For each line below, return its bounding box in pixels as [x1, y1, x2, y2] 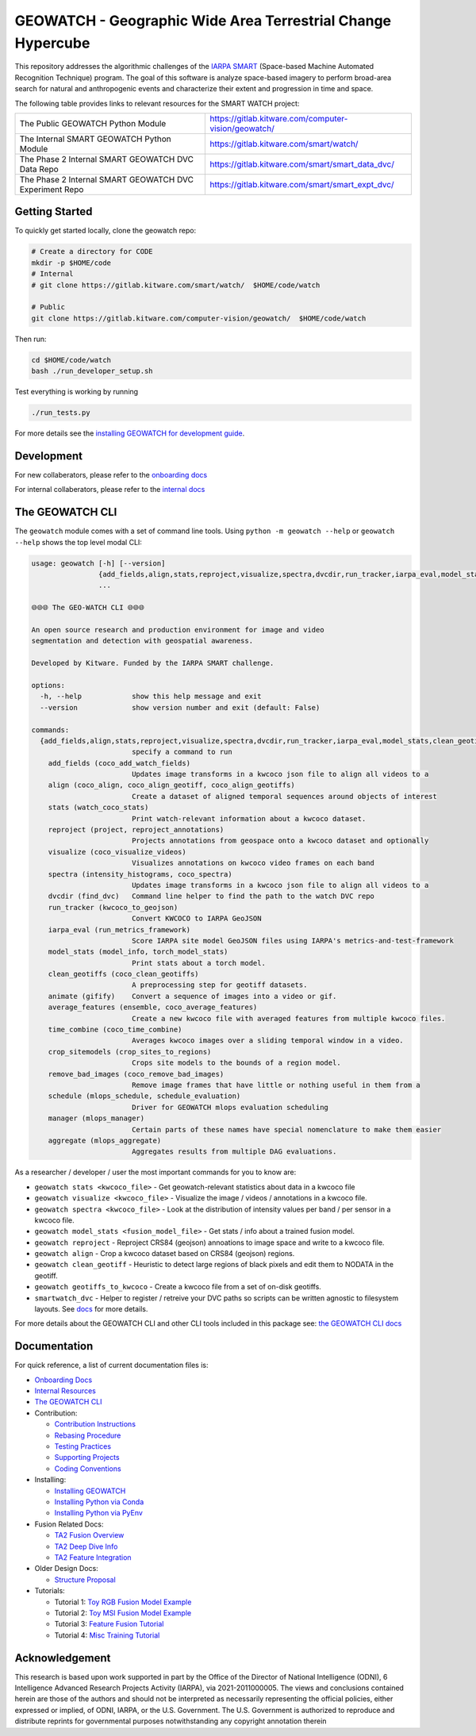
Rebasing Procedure [54, 1431, 121, 1440]
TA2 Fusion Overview [54, 1531, 125, 1540]
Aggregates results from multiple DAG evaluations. [131, 1147, 337, 1156]
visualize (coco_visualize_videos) [48, 847, 186, 856]
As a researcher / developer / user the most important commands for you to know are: [14, 1167, 297, 1177]
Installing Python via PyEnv [54, 1508, 143, 1518]
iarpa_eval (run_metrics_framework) [48, 925, 190, 934]
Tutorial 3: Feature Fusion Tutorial [54, 1619, 164, 1629]
